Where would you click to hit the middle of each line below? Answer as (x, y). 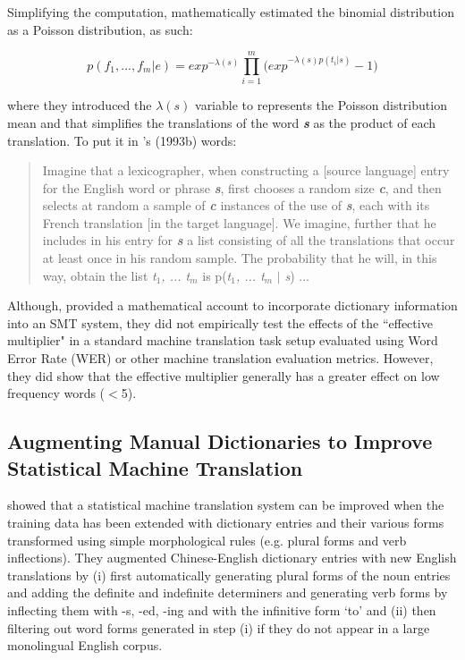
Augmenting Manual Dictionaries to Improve (220, 441)
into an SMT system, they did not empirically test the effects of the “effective (220, 322)
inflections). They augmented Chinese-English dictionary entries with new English (232, 558)
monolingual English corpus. (85, 645)
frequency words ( (56, 393)
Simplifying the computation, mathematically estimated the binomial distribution (231, 12)
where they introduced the (80, 105)
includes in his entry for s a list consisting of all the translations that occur (249, 240)
